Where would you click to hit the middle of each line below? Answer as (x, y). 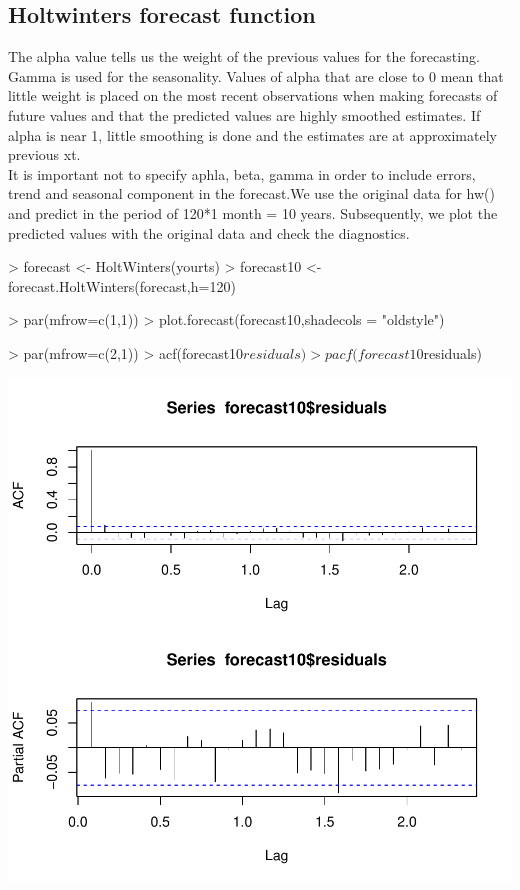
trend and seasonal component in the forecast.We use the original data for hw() (251, 193)
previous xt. (44, 154)
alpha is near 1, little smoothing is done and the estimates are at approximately (252, 134)
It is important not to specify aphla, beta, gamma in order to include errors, (242, 173)
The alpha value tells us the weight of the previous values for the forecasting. (244, 56)
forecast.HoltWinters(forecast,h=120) (122, 285)
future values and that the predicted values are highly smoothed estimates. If (244, 114)
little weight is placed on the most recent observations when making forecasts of (253, 95)
